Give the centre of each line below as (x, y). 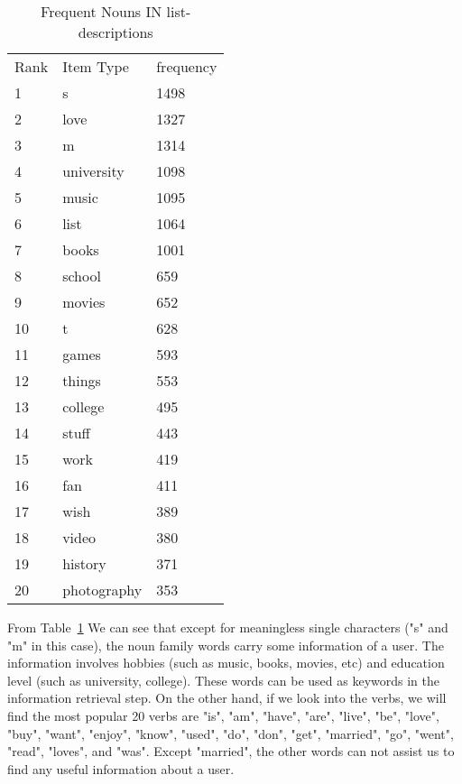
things (82, 380)
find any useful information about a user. (121, 768)
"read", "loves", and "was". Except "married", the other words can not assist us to (231, 751)
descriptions (115, 32)
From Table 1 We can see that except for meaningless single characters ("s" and (228, 627)
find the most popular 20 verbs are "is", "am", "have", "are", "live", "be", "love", (223, 715)
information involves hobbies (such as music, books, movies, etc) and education (226, 663)
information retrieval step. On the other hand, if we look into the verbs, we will (227, 698)
